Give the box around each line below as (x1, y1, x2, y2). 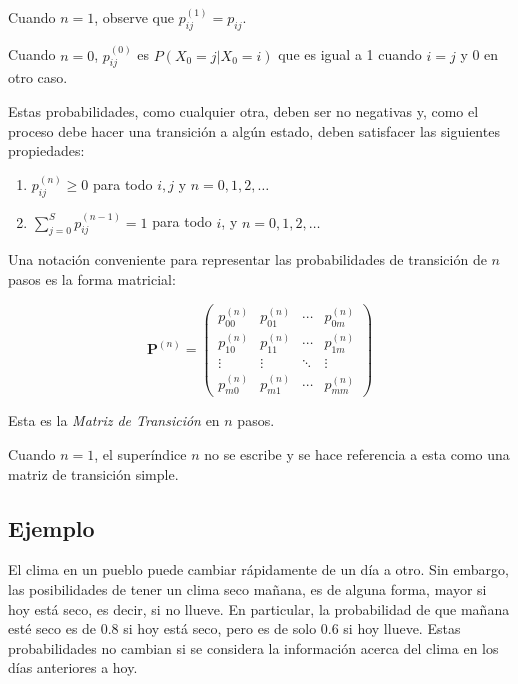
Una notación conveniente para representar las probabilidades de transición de (8, 249, 487, 270)
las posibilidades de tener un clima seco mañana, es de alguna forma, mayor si (8, 578, 487, 599)
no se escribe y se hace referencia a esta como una (204, 444, 510, 464)
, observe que (94, 7, 175, 28)
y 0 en (460, 44, 499, 65)
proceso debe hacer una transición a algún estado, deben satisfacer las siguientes (8, 120, 500, 141)
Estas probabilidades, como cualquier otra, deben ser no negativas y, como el (8, 101, 479, 122)
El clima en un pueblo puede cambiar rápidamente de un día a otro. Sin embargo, (8, 559, 509, 580)
